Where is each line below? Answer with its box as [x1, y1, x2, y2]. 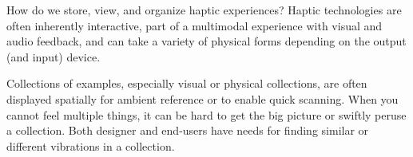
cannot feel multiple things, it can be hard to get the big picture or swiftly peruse [6, 106, 407, 123]
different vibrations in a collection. [6, 137, 175, 154]
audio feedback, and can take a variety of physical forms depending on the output [6, 33, 407, 49]
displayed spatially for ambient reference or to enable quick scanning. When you [6, 90, 399, 107]
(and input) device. [6, 48, 101, 65]
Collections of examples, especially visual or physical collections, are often [6, 75, 367, 92]
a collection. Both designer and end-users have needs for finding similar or [6, 122, 369, 139]
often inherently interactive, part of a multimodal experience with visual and [6, 17, 383, 33]
